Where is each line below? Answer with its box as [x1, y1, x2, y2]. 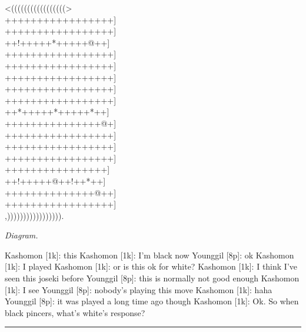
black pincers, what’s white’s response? [5, 306, 145, 318]
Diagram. [5, 229, 38, 241]
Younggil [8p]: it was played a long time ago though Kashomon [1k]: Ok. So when [5, 295, 299, 307]
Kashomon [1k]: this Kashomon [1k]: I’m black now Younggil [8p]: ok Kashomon [5, 248, 294, 261]
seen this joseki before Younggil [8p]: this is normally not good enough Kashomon [5, 272, 300, 284]
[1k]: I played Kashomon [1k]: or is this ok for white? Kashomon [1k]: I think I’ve [5, 260, 298, 273]
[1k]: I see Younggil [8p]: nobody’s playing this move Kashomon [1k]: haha [5, 283, 272, 296]
